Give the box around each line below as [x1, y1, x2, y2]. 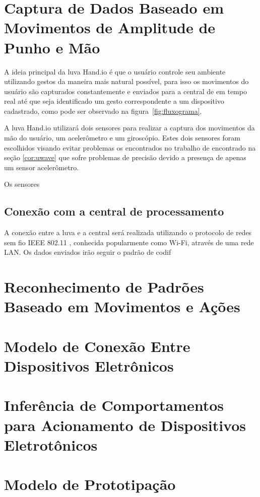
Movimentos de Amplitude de [4, 17, 216, 38]
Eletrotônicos [4, 434, 98, 455]
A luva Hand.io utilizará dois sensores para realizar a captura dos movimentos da [4, 122, 255, 133]
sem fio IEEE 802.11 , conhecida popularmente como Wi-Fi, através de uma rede [4, 237, 254, 247]
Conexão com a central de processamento [4, 203, 224, 219]
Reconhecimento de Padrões [4, 276, 204, 297]
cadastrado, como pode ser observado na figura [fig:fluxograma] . [4, 105, 202, 116]
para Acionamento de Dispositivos [4, 414, 246, 435]
